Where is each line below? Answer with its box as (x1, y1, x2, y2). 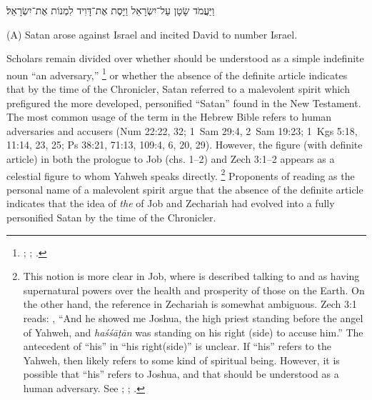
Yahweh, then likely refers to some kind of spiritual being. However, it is (23, 352, 340, 367)
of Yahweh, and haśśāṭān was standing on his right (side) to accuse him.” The (23, 324, 363, 339)
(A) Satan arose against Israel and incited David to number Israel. (6, 26, 298, 41)
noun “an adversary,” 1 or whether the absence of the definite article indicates (6, 65, 348, 82)
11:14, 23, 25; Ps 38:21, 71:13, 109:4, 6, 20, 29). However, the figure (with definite (6, 137, 363, 152)
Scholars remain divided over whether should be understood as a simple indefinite (6, 51, 364, 66)
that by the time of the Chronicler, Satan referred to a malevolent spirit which (6, 81, 350, 96)
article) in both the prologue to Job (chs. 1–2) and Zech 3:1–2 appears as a (6, 151, 335, 166)
